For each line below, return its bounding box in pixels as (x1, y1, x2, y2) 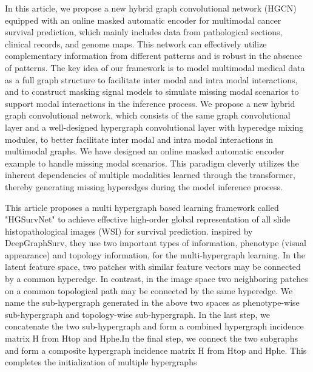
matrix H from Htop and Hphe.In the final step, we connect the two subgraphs (5, 332, 298, 345)
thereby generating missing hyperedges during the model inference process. (5, 180, 283, 193)
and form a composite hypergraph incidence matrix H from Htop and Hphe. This (5, 343, 307, 356)
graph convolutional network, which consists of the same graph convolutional (5, 109, 291, 122)
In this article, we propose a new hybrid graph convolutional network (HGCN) (5, 2, 297, 14)
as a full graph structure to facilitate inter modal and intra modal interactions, (5, 73, 298, 86)
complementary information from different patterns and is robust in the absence (5, 49, 302, 62)
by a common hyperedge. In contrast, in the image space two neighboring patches (5, 272, 308, 285)
